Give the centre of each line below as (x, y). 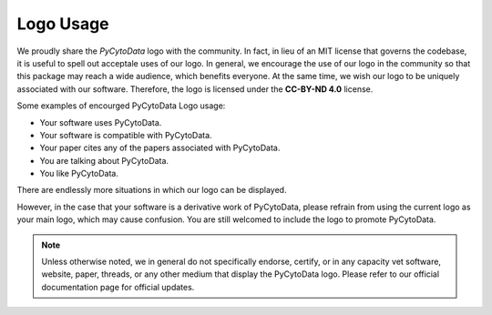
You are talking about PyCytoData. (104, 160)
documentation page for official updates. (118, 287)
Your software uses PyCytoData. (101, 122)
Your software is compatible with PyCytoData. (126, 135)
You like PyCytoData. (79, 174)
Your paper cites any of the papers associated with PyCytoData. (160, 148)
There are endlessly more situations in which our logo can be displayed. (152, 190)
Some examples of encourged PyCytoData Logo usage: (121, 106)
